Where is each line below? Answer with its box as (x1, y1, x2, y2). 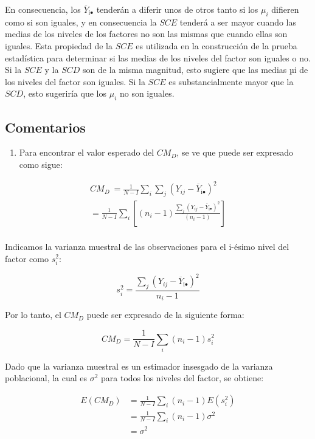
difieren (271, 3, 299, 15)
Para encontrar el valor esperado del (19, 146, 154, 159)
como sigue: (19, 157, 63, 170)
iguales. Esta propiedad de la (5, 39, 112, 52)
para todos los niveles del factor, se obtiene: (101, 372, 264, 384)
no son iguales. (119, 87, 175, 100)
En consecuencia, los (5, 3, 81, 15)
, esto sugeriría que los (23, 87, 106, 100)
